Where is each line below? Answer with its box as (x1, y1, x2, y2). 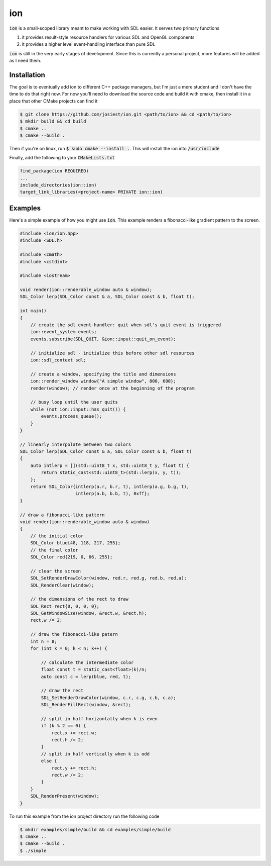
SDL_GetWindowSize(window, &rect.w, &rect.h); (30, 611, 148, 616)
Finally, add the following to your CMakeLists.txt (9, 155, 115, 161)
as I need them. (9, 58, 42, 64)
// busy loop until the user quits (30, 400, 118, 405)
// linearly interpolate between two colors (20, 441, 131, 447)
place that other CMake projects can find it (9, 98, 98, 104)
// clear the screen (30, 568, 81, 574)
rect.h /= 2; (51, 737, 84, 743)
